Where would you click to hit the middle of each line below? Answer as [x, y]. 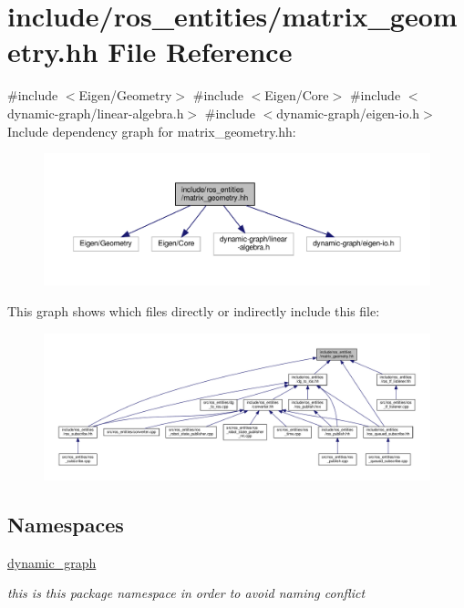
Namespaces [66, 525]
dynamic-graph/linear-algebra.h [96, 113]
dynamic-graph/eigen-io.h [348, 113]
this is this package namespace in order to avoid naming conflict [186, 593]
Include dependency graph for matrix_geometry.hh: [152, 131]
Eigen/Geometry [125, 95]
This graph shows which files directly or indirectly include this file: [194, 311]
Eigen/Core [297, 95]
